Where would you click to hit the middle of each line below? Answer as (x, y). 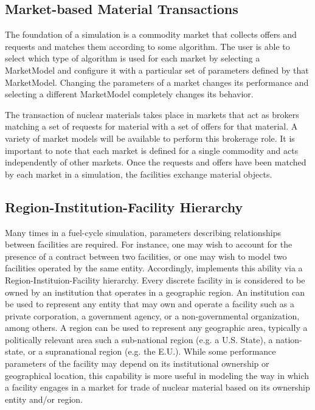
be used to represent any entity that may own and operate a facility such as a (150, 304)
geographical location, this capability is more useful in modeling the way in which (157, 375)
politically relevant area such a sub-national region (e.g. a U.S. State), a (139, 339)
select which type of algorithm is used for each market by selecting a (133, 58)
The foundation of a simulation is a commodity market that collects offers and (151, 34)
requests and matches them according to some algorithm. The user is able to (147, 46)
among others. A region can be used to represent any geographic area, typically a (156, 328)
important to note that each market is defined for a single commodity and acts (152, 150)
